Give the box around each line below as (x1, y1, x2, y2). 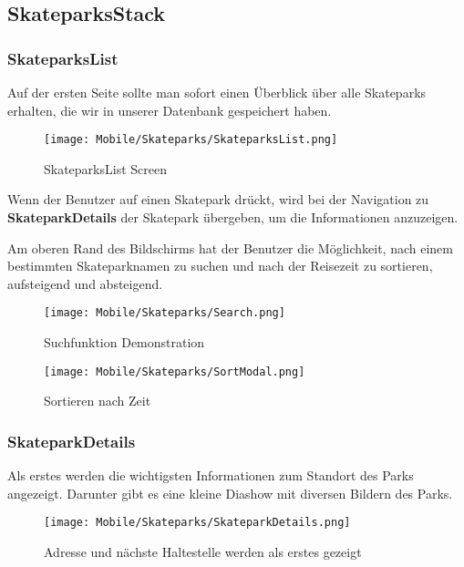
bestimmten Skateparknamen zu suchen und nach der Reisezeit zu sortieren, (7, 256, 433, 275)
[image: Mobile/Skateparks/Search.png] (44, 306, 285, 320)
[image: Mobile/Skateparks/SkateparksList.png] (44, 133, 338, 147)
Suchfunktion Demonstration (44, 333, 205, 352)
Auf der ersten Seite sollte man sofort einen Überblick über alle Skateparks (7, 83, 427, 101)
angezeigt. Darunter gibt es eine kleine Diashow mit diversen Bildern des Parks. (7, 483, 453, 502)
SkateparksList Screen (44, 159, 167, 178)
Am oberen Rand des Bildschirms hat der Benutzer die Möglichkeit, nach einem (7, 238, 453, 257)
